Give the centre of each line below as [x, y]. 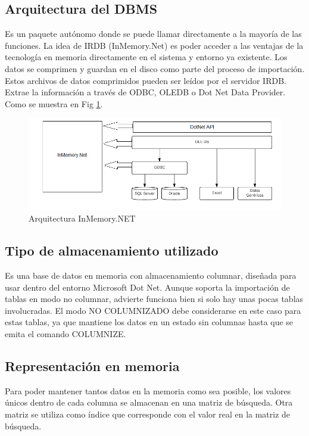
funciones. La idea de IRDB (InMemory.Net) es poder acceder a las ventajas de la [154, 45]
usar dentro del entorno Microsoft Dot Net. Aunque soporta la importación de [147, 287]
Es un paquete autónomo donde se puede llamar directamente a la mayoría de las [153, 34]
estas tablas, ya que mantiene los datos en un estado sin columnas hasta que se [149, 322]
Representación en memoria [92, 366]
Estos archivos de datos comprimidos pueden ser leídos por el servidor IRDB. [146, 80]
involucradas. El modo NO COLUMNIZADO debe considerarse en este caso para [153, 310]
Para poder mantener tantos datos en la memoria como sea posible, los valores [148, 390]
